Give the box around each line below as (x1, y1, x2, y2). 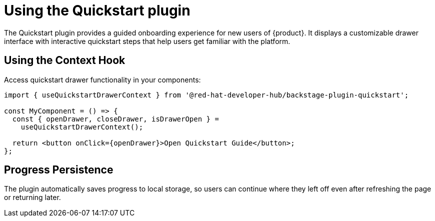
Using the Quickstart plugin (4, 2, 190, 19)
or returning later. (4, 193, 61, 202)
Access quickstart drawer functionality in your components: (4, 75, 201, 84)
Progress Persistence (4, 163, 113, 176)
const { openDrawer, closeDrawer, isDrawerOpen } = (12, 114, 219, 123)
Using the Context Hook (4, 54, 125, 67)
